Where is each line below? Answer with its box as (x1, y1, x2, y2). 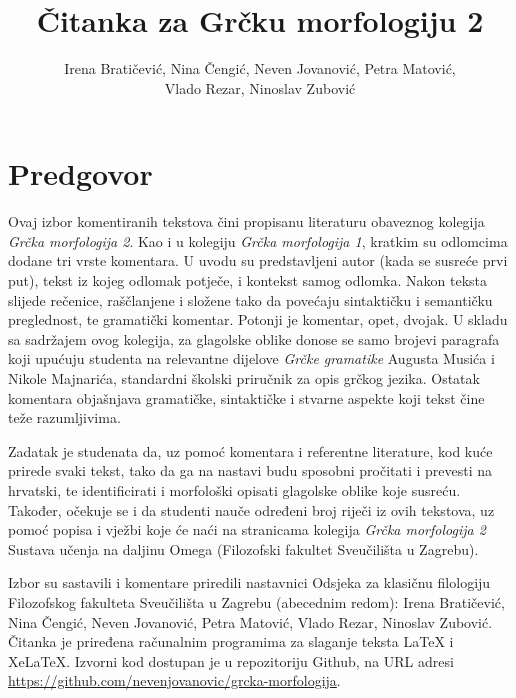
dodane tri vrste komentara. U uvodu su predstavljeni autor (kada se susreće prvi (8, 250, 508, 271)
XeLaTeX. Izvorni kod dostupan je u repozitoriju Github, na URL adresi (8, 650, 454, 671)
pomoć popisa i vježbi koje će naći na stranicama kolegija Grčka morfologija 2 (8, 519, 486, 540)
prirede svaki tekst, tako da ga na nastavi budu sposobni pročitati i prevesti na (8, 460, 493, 481)
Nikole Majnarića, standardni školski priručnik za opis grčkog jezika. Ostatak (8, 368, 480, 388)
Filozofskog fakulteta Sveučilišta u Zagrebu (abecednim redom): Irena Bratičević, (8, 591, 505, 612)
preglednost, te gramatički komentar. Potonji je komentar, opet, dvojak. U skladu (8, 309, 508, 330)
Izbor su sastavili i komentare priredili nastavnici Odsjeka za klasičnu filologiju (8, 572, 491, 593)
